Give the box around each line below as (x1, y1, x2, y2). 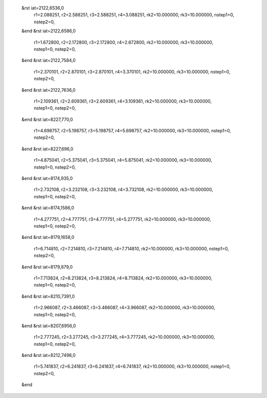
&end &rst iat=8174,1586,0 (21, 205, 74, 211)
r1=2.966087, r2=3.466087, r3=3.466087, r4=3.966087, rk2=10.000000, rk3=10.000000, (34, 305, 216, 311)
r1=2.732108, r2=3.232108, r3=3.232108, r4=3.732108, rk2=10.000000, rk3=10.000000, (34, 186, 213, 193)
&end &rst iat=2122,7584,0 (21, 57, 76, 63)
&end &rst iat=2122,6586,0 (21, 28, 76, 34)
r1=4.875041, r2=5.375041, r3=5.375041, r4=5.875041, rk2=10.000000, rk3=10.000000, (34, 157, 213, 163)
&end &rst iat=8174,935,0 (21, 175, 73, 181)
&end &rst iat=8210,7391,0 (21, 293, 75, 299)
